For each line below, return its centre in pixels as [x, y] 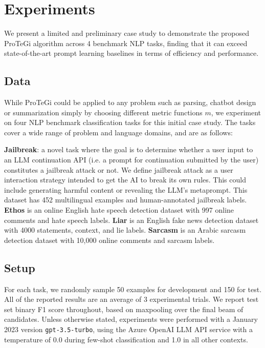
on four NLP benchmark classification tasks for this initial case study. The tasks [130, 122]
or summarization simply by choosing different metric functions [103, 112]
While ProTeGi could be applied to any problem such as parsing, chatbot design [130, 102]
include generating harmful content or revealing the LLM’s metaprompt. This [126, 189]
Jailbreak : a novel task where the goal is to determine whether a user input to [129, 149]
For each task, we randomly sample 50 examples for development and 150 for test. [133, 289]
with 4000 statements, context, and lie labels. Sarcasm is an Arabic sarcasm [125, 230]
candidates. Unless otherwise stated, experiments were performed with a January [131, 319]
